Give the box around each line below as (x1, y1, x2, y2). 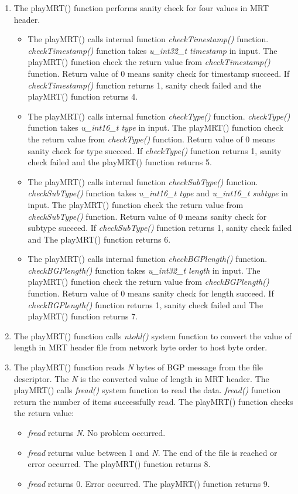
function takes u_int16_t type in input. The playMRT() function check (28, 121, 283, 134)
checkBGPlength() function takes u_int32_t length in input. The (28, 264, 261, 276)
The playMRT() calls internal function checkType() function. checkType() (28, 110, 290, 122)
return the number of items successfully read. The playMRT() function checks (13, 395, 293, 407)
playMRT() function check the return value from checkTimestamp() (28, 56, 270, 68)
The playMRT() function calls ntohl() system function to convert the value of (13, 329, 292, 342)
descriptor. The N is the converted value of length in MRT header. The (13, 372, 269, 384)
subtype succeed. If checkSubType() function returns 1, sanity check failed (28, 222, 292, 234)
